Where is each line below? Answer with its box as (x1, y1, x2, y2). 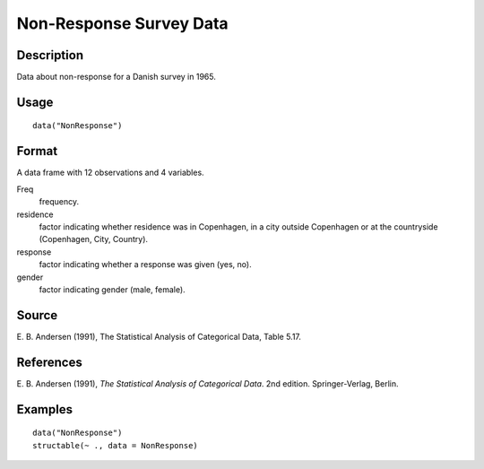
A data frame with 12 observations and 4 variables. (16, 167, 205, 178)
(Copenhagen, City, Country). (39, 234, 148, 245)
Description (16, 48, 84, 63)
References (16, 354, 82, 369)
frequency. (39, 196, 80, 207)
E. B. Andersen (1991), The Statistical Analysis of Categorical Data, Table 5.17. (16, 331, 302, 342)
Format (16, 143, 58, 159)
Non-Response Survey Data (16, 13, 229, 33)
